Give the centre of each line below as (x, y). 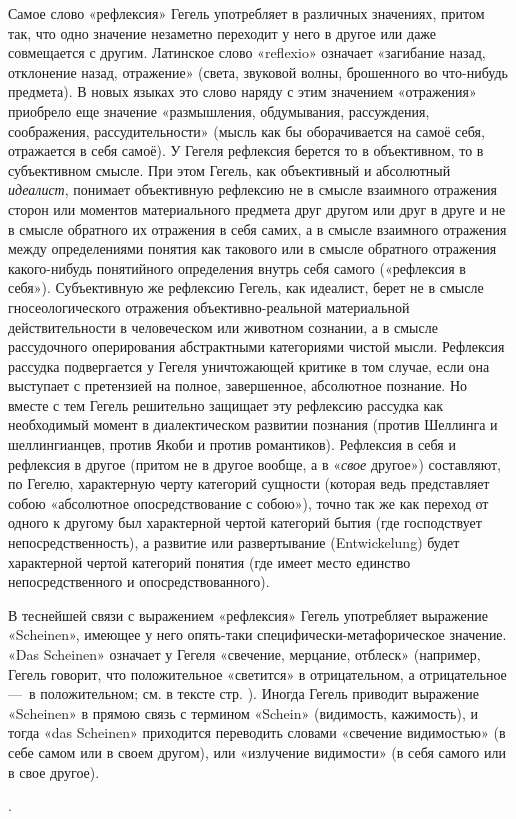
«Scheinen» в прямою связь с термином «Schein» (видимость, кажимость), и (243, 712)
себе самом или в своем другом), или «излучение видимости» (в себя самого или (257, 751)
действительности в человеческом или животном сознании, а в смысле (223, 326)
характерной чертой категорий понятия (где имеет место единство (209, 561)
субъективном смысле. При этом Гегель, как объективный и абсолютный (229, 169)
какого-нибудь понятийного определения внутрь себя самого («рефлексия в (237, 267)
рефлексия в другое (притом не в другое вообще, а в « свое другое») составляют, (254, 463)
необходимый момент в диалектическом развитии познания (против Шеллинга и (253, 424)
